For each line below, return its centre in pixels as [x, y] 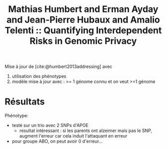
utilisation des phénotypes [39, 76]
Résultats [25, 102]
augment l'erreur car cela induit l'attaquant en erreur [73, 136]
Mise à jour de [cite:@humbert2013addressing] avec [59, 66]
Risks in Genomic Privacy [83, 41]
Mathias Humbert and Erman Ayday [83, 9]
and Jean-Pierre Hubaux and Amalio [83, 20]
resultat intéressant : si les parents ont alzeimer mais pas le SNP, [86, 130]
